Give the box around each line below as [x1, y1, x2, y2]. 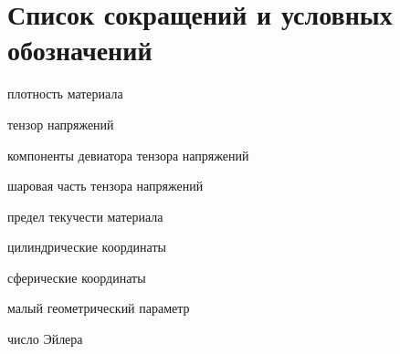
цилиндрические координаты [7, 237, 166, 256]
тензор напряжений [7, 114, 114, 133]
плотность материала [7, 84, 123, 103]
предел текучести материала [7, 206, 163, 225]
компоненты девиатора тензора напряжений [7, 145, 249, 164]
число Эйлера [7, 329, 83, 349]
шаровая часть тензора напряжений [7, 176, 204, 195]
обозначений [7, 31, 153, 68]
